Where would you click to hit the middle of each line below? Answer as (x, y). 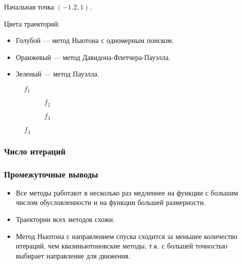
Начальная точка (29, 6)
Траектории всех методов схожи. (65, 219)
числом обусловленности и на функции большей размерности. (111, 202)
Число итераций (35, 151)
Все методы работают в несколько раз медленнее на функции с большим (127, 192)
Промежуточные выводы (51, 174)
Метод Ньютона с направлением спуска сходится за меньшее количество (127, 236)
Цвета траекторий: (32, 23)
